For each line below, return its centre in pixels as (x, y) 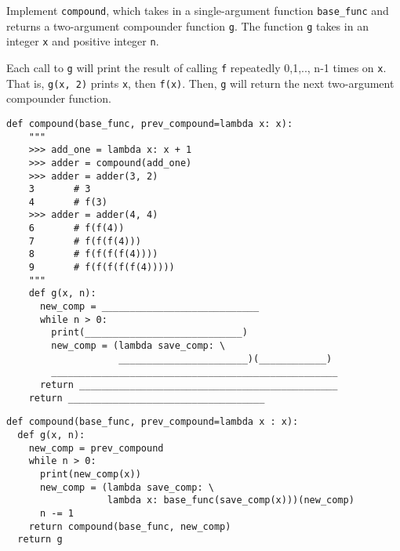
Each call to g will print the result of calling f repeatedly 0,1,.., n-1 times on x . (196, 67)
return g (40, 540)
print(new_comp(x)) (90, 474)
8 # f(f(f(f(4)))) (93, 254)
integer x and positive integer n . (83, 41)
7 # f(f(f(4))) (85, 241)
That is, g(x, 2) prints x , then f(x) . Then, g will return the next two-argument (200, 83)
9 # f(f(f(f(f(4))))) (102, 268)
